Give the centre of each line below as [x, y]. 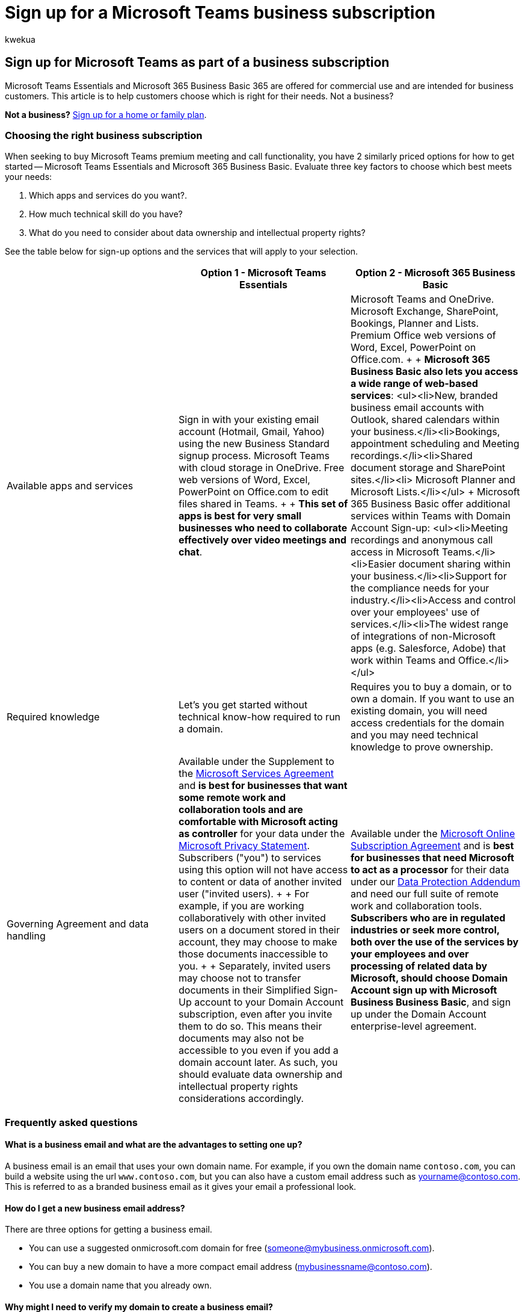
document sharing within [454, 564]
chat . [190, 552]
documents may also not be [241, 1038]
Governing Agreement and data [78, 924]
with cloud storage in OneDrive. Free [261, 468]
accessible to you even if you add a [258, 1051]
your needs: [29, 177]
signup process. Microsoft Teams [254, 456]
